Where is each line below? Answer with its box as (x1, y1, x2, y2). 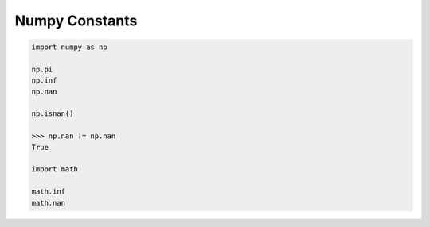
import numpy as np (31, 43, 107, 52)
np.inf (31, 76, 57, 85)
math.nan (31, 198, 66, 207)
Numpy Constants (14, 12, 138, 29)
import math (31, 165, 79, 174)
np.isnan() (31, 110, 74, 118)
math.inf (31, 187, 66, 196)
